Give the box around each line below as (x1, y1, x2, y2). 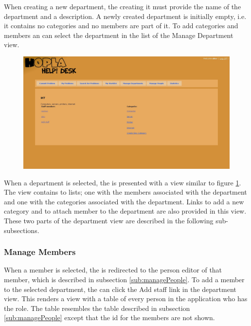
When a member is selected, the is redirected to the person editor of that (4, 265, 222, 275)
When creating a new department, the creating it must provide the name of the (4, 1, 241, 11)
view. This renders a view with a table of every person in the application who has (4, 293, 248, 304)
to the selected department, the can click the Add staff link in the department (4, 284, 236, 294)
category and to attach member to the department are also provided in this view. (4, 206, 247, 216)
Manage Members (4, 246, 76, 258)
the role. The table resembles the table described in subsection (4, 303, 190, 313)
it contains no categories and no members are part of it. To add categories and (4, 20, 238, 31)
